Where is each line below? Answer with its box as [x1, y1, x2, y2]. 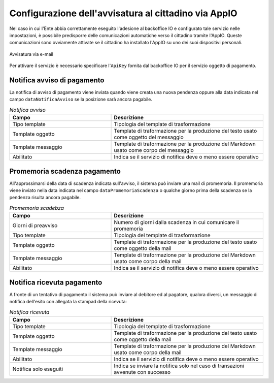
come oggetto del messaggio [114, 134, 184, 141]
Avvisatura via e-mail [9, 51, 53, 57]
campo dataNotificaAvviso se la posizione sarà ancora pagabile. [9, 97, 152, 103]
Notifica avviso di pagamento [9, 76, 105, 84]
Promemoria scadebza [9, 205, 64, 212]
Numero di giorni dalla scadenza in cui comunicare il [114, 219, 239, 226]
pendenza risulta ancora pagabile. [9, 195, 81, 201]
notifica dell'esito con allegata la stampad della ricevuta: [9, 299, 127, 305]
